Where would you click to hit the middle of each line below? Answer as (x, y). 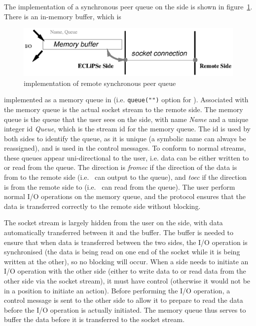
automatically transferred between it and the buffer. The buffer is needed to (119, 232)
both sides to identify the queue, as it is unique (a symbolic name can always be (125, 138)
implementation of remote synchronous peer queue (100, 83)
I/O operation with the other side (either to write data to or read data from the (125, 271)
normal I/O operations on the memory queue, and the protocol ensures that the (125, 196)
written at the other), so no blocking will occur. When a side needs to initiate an (126, 261)
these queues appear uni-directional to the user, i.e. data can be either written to (127, 157)
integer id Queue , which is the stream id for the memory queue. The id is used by (127, 129)
